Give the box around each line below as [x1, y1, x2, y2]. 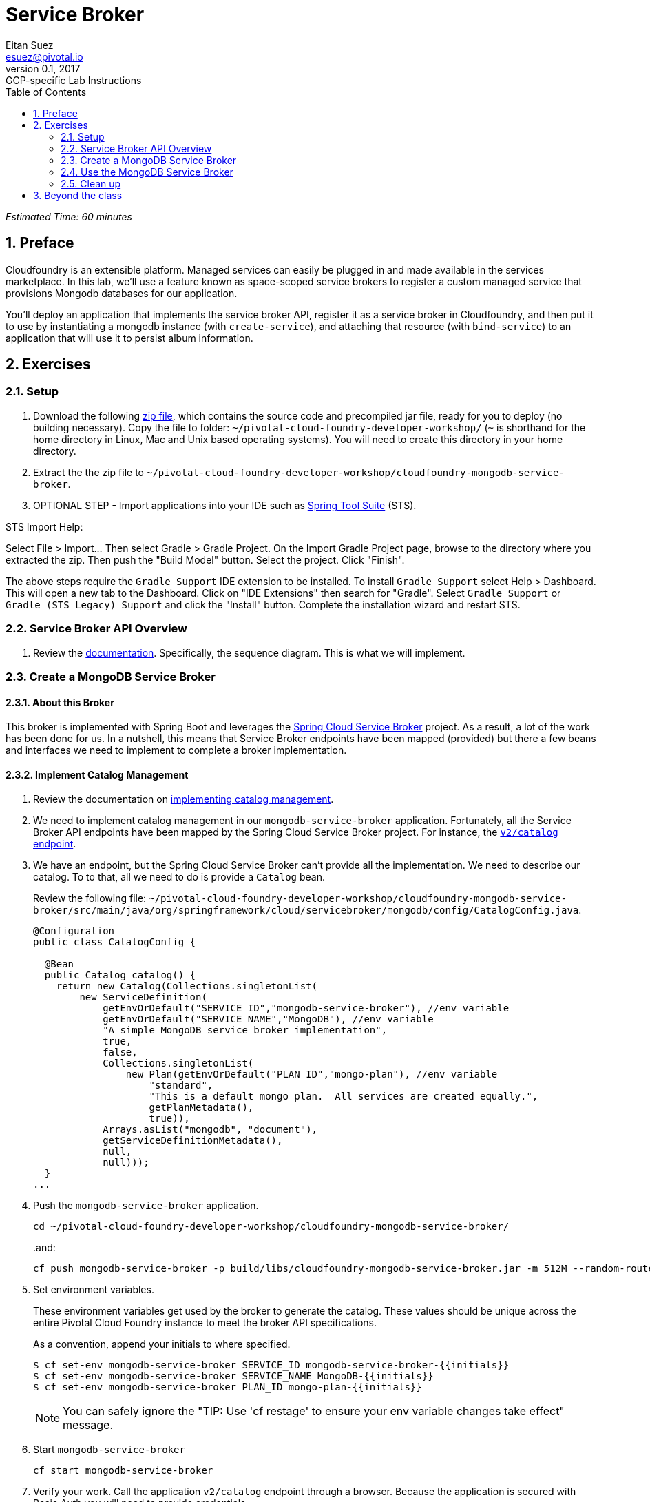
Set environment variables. [33, 1284, 154, 1296]
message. [63, 1418, 114, 1432]
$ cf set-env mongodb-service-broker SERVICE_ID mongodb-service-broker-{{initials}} [33, 1359, 510, 1371]
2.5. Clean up [61, 177, 121, 189]
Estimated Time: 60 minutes [6, 210, 132, 223]
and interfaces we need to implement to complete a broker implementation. [6, 744, 347, 757]
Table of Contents [6, 85, 87, 98]
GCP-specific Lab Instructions [6, 74, 142, 86]
